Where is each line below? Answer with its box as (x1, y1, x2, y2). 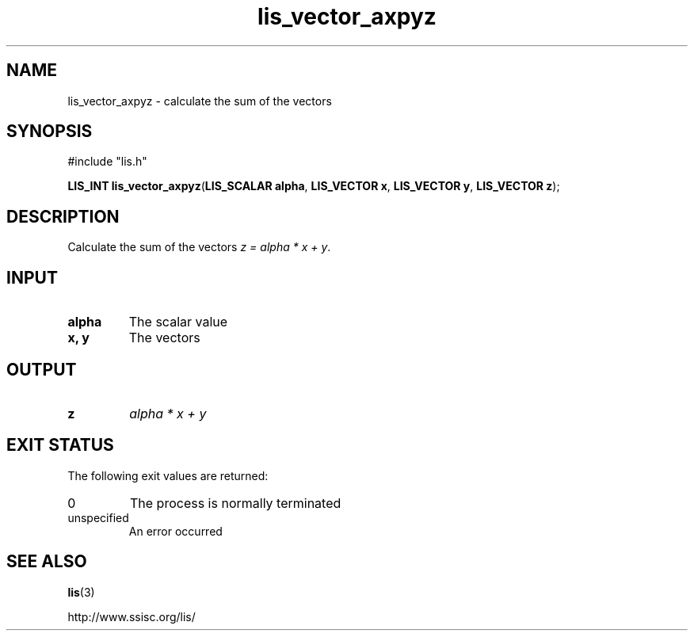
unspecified (67, 510, 129, 524)
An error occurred (128, 524, 223, 538)
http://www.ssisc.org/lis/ (67, 609, 196, 624)
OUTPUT (6, 359, 77, 380)
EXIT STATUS (6, 435, 114, 456)
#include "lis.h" (67, 154, 147, 169)
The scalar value (128, 314, 228, 330)
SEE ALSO (6, 551, 87, 572)
